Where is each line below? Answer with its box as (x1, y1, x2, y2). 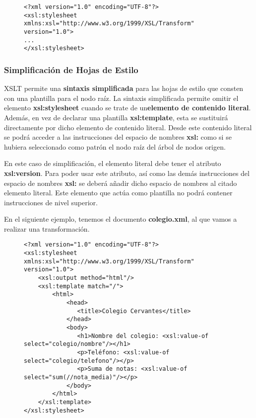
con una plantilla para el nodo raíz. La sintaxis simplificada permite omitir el (4, 92, 239, 103)
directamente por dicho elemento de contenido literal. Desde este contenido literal (4, 122, 252, 132)
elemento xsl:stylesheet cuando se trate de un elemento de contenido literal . (4, 102, 251, 113)
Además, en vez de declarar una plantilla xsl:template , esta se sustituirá (4, 112, 228, 122)
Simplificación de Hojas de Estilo (4, 63, 138, 76)
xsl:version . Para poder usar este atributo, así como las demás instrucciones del (4, 167, 250, 178)
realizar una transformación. (4, 223, 90, 234)
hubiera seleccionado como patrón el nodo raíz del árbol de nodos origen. (4, 141, 226, 152)
